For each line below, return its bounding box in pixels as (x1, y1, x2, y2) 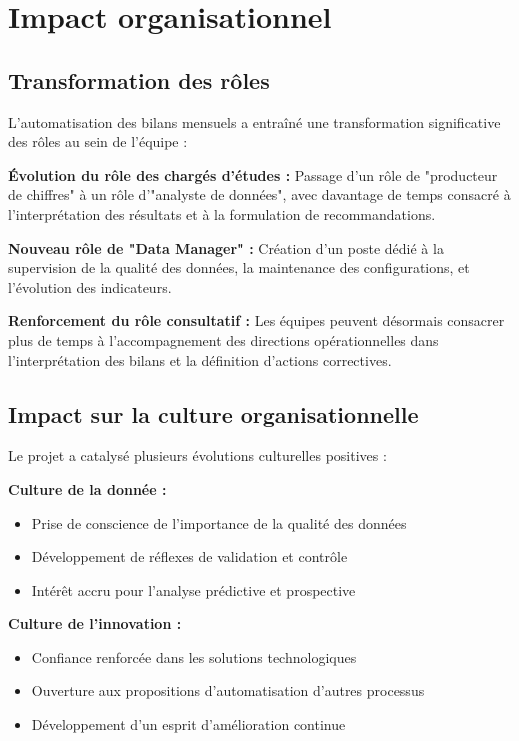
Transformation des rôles (8, 64, 270, 95)
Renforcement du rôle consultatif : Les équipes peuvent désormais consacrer (8, 310, 505, 331)
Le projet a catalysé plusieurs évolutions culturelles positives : (8, 445, 387, 466)
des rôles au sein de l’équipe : (8, 131, 188, 152)
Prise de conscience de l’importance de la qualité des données (31, 512, 407, 533)
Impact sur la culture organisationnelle (8, 398, 419, 429)
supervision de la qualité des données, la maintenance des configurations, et (8, 257, 470, 278)
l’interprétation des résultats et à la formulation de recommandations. (8, 203, 436, 224)
